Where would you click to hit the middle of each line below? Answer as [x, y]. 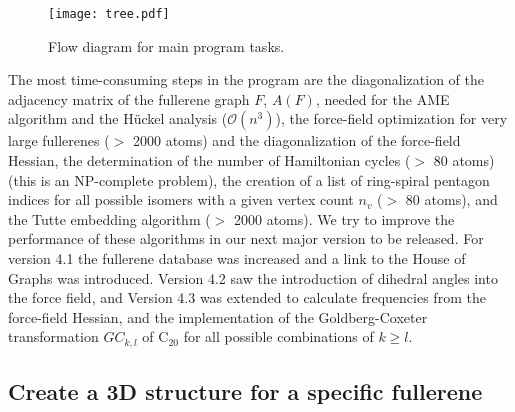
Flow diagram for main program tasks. [166, 45]
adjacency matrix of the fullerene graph [129, 98]
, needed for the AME [382, 98]
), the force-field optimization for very [391, 118]
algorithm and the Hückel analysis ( [118, 118]
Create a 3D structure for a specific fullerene [245, 391]
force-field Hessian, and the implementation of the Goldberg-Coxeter [218, 316]
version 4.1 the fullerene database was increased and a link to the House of [237, 258]
